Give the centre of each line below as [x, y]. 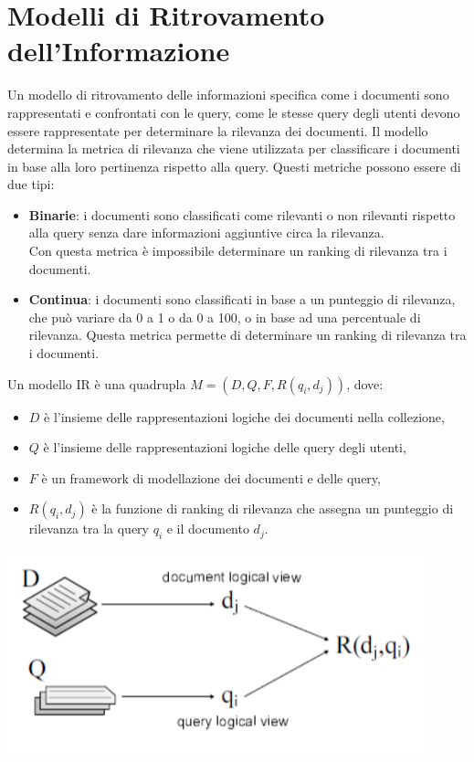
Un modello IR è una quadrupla [97, 383]
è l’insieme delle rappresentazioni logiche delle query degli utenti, [225, 447]
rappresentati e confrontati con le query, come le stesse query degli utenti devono [234, 112]
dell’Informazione [119, 51]
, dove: [365, 383]
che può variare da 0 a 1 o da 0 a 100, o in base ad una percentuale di [225, 317]
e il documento [208, 529]
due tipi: [31, 184]
